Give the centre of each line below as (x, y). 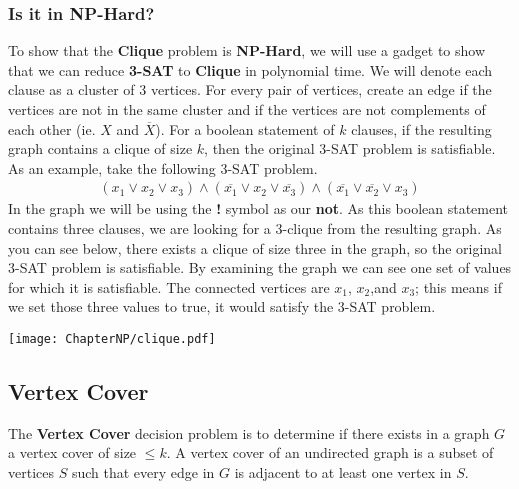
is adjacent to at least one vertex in (343, 472)
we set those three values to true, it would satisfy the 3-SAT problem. (222, 306)
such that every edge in (143, 472)
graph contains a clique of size (100, 148)
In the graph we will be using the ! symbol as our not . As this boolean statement (258, 208)
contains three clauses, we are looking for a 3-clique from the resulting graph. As (255, 228)
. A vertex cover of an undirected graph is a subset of (330, 452)
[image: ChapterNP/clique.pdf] (112, 338)
